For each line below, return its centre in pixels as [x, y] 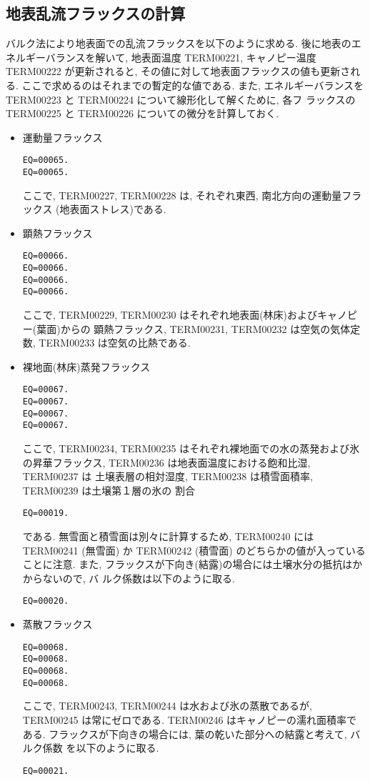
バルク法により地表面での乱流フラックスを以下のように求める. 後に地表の [179, 43]
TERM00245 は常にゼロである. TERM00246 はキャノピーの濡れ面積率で [190, 719]
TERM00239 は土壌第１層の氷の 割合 [109, 490]
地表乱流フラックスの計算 [96, 13]
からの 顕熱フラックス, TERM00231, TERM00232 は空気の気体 [205, 328]
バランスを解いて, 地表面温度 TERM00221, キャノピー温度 [181, 57]
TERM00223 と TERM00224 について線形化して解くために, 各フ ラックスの [181, 99]
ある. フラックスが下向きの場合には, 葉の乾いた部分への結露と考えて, [185, 733]
